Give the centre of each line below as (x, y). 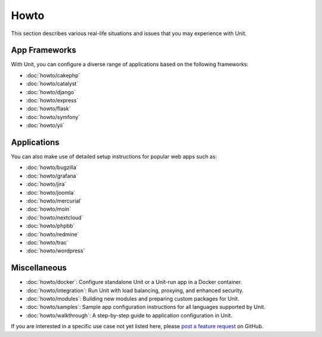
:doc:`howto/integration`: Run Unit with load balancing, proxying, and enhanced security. (135, 290)
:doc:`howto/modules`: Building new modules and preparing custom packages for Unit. (133, 299)
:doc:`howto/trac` (47, 242)
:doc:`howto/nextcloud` (55, 217)
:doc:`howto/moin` (49, 209)
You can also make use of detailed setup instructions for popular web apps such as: (114, 157)
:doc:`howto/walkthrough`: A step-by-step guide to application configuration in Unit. (129, 315)
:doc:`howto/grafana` (52, 176)
